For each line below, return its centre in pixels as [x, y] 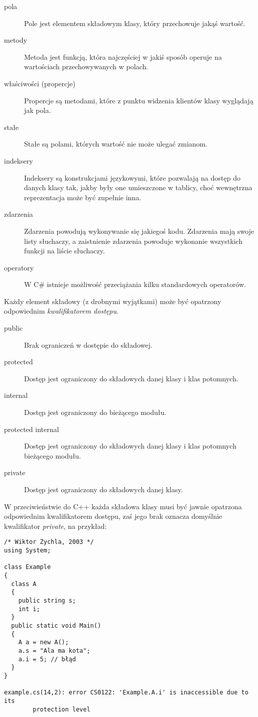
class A [24, 584]
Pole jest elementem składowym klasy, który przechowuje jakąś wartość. [135, 23]
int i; [29, 609]
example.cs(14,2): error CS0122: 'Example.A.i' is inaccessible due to [126, 693]
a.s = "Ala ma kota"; [54, 651]
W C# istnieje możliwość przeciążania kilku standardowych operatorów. [135, 284]
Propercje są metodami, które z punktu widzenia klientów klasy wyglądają [139, 100]
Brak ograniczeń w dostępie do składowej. [88, 344]
